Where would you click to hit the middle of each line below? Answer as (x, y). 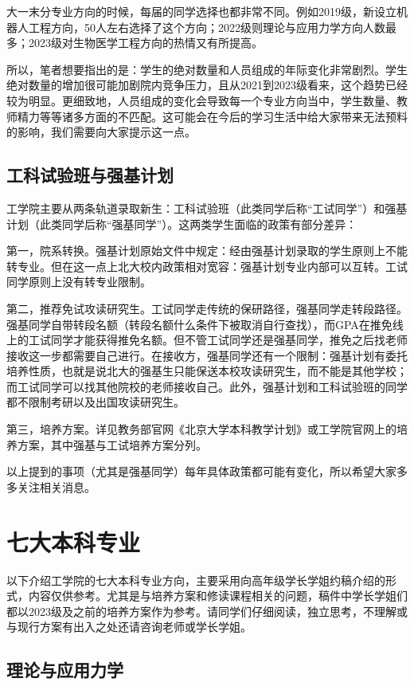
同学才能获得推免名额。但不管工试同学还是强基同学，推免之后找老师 (229, 340)
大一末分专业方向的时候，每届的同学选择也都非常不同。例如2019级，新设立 (201, 11)
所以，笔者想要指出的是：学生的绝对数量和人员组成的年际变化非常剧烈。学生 (207, 69)
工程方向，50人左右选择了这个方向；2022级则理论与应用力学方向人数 (207, 27)
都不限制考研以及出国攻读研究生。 (96, 402)
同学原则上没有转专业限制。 (79, 282)
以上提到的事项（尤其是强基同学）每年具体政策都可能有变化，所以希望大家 (201, 471)
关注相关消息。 (56, 486)
